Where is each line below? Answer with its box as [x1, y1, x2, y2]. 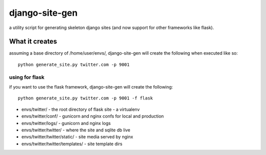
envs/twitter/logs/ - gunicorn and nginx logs [21, 120, 111, 126]
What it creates [9, 37, 58, 46]
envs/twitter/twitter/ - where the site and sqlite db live [21, 127, 131, 133]
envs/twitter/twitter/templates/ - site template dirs [21, 141, 123, 147]
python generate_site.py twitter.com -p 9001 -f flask [18, 95, 153, 101]
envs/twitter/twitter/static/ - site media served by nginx [21, 134, 133, 140]
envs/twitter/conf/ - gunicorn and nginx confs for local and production [21, 113, 164, 119]
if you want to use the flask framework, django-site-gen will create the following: [9, 84, 173, 90]
